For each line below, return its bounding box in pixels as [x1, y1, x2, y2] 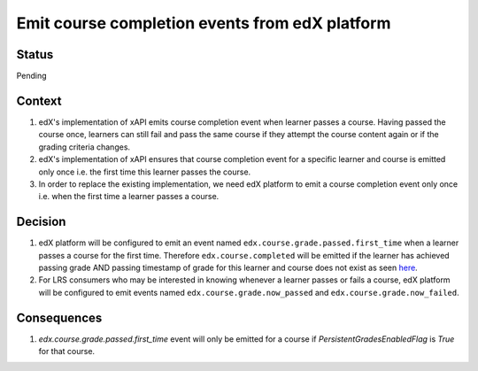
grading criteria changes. [38, 142, 131, 152]
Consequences [16, 310, 103, 325]
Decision [16, 214, 66, 229]
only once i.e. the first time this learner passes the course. [38, 166, 251, 177]
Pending [16, 71, 48, 81]
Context [16, 93, 62, 108]
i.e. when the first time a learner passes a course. [38, 191, 220, 202]
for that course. [38, 346, 96, 357]
